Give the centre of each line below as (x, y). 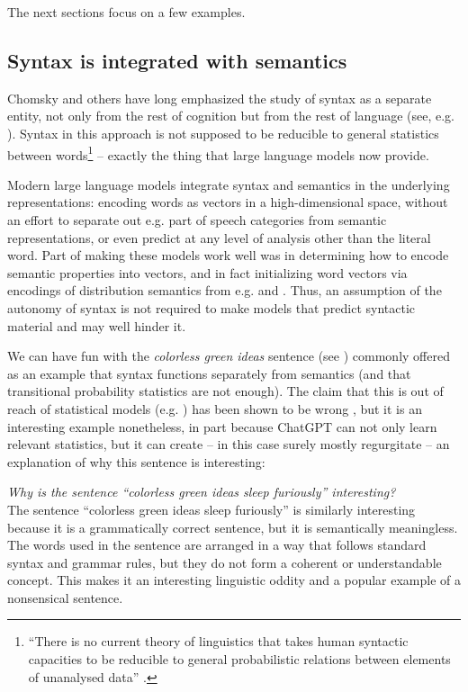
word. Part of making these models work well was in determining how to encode (228, 255)
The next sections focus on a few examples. (126, 12)
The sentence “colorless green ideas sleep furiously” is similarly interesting (211, 509)
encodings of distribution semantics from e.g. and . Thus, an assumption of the (225, 290)
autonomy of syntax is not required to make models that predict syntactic (211, 307)
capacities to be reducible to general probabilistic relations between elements (239, 659)
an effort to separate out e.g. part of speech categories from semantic (197, 220)
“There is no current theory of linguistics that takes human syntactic (218, 641)
